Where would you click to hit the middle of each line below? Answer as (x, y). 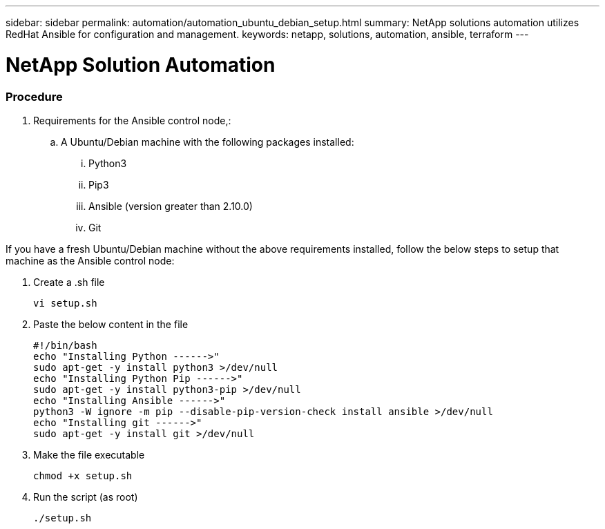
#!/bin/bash (65, 345)
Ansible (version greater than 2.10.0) (171, 206)
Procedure (34, 96)
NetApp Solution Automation (141, 65)
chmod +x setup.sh (83, 475)
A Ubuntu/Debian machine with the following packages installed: (208, 142)
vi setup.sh (65, 303)
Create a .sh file (69, 282)
